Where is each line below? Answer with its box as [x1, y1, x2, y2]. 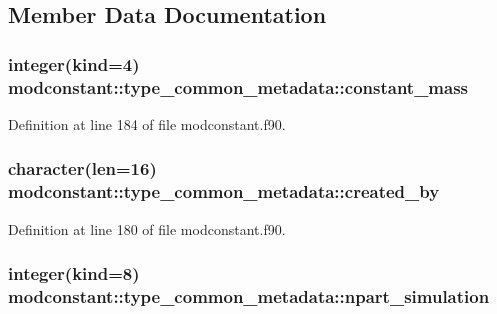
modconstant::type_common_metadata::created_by [8, 179, 440, 204]
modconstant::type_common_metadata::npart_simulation [8, 284, 490, 309]
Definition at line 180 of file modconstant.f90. [8, 218, 286, 239]
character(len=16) [8, 156, 157, 181]
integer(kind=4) [8, 51, 140, 76]
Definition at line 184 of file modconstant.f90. [8, 113, 286, 134]
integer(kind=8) [8, 261, 140, 286]
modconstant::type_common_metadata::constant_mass [8, 74, 469, 99]
